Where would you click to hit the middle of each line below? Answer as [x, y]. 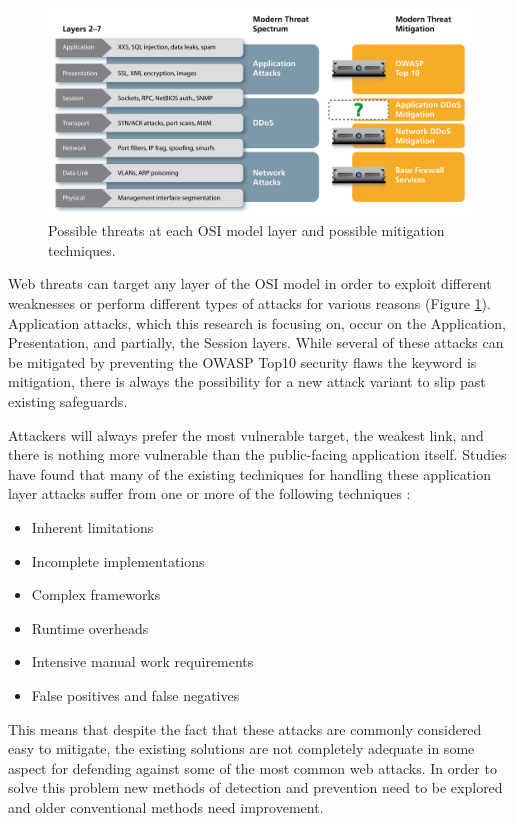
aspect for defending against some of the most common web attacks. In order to [252, 767]
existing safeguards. [68, 401]
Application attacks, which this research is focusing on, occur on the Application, [257, 322]
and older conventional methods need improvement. [166, 806]
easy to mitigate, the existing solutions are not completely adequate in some [241, 748]
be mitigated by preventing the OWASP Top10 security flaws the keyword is [242, 361]
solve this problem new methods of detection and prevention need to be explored [255, 787]
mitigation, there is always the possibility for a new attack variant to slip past [247, 381]
